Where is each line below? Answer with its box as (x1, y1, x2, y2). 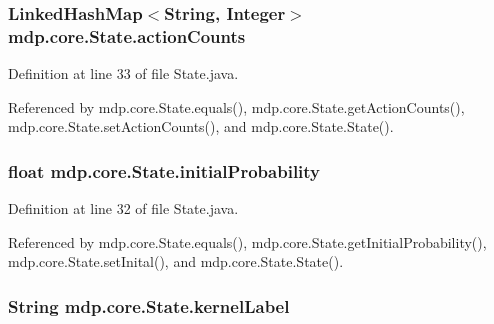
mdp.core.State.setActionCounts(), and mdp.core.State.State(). (8, 116, 394, 137)
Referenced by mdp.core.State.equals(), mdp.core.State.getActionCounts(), (8, 96, 465, 117)
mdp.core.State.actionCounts (8, 23, 246, 48)
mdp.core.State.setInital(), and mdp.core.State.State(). (8, 251, 344, 272)
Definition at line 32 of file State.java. (8, 198, 239, 219)
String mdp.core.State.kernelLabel (8, 293, 290, 318)
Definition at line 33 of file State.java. (8, 63, 239, 84)
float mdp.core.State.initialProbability (8, 158, 321, 183)
